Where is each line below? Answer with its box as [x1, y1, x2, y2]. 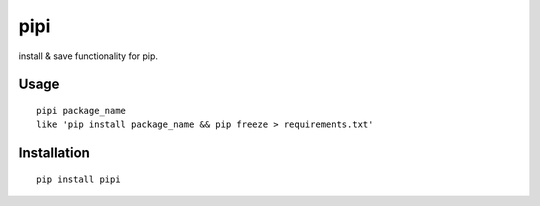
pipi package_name [36, 105, 127, 116]
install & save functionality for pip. [18, 50, 159, 62]
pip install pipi [36, 173, 121, 185]
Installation [18, 145, 90, 162]
